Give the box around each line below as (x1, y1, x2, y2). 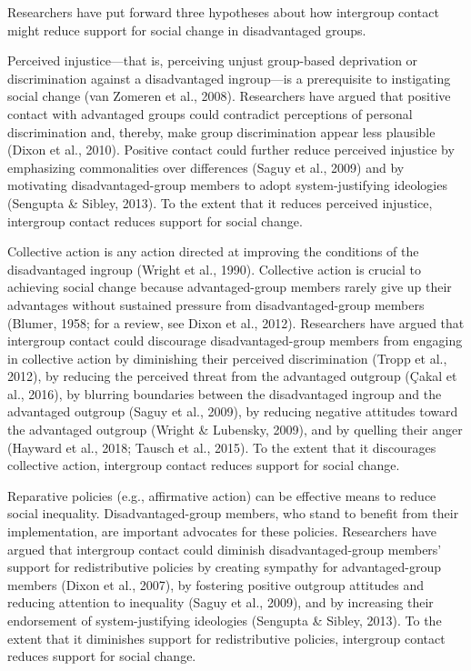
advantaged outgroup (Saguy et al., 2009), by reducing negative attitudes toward (7, 402, 458, 421)
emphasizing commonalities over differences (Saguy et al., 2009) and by (7, 157, 405, 176)
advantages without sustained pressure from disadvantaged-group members (7, 295, 425, 314)
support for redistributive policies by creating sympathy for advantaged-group (7, 557, 442, 576)
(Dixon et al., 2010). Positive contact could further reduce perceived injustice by (7, 140, 455, 159)
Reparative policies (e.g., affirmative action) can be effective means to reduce (7, 486, 436, 505)
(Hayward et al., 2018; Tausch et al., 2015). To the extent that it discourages (7, 437, 436, 456)
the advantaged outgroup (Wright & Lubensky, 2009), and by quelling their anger (7, 420, 463, 439)
